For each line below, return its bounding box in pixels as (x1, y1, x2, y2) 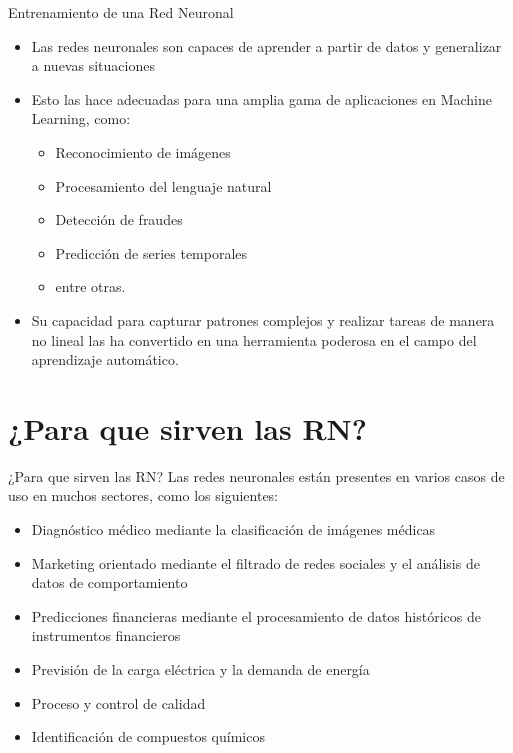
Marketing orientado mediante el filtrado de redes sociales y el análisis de (31, 552, 480, 573)
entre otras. (55, 276, 126, 297)
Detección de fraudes (55, 209, 183, 230)
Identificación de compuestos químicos (31, 726, 265, 747)
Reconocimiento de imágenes (55, 141, 231, 162)
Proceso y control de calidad (31, 692, 206, 713)
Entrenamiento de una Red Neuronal (8, 2, 234, 22)
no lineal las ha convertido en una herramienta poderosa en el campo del (31, 329, 477, 350)
